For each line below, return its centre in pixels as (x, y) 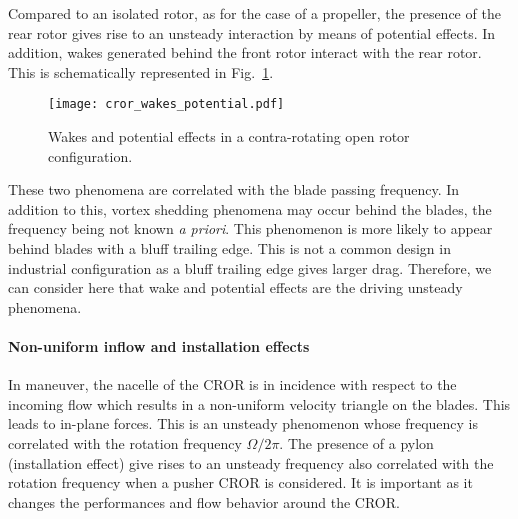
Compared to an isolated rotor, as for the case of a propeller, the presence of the (254, 13)
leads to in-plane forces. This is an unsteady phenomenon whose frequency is (243, 423)
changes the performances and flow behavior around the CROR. (204, 501)
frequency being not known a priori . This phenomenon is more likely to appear (250, 228)
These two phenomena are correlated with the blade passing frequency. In (234, 189)
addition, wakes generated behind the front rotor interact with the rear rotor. (245, 52)
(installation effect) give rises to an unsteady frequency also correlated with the (251, 462)
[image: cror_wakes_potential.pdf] (166, 104)
